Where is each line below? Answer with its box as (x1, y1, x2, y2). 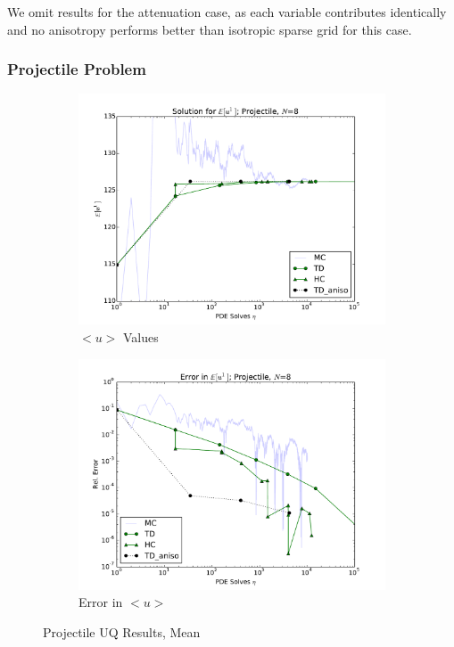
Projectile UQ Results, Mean (43, 622, 201, 641)
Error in (78, 593, 123, 611)
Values (122, 328, 159, 346)
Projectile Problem (7, 58, 146, 80)
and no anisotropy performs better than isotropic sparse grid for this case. (7, 20, 412, 38)
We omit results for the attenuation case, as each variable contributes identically (7, 3, 447, 20)
